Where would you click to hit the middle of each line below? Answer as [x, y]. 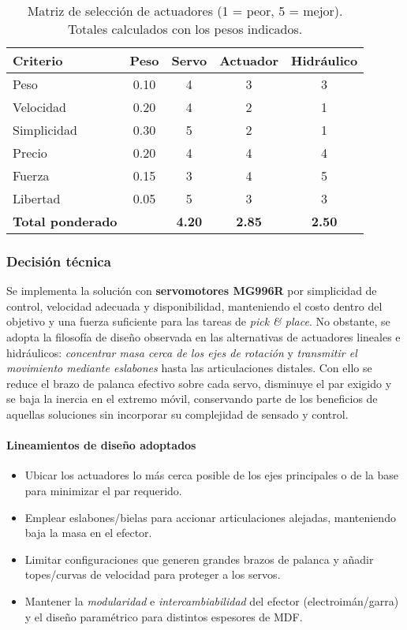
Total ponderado [65, 221]
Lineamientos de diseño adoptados [101, 445]
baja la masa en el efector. [88, 533]
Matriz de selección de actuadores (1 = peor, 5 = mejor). [185, 11]
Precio [30, 153]
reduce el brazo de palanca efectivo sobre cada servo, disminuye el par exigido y [199, 383]
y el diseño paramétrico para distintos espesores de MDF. [164, 616]
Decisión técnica [59, 261]
